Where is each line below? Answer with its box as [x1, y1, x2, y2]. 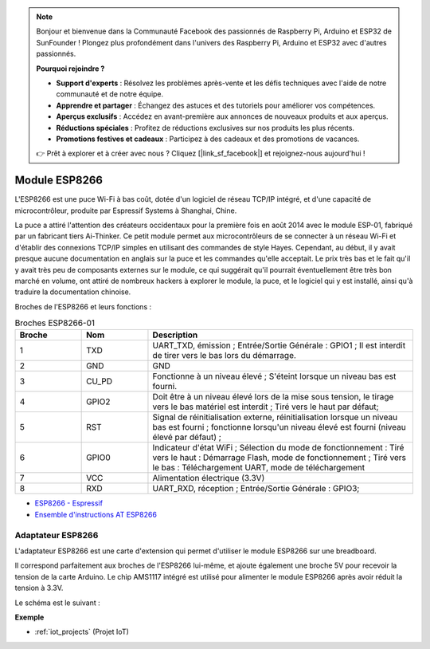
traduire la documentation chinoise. [14, 287, 131, 297]
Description [152, 329, 198, 340]
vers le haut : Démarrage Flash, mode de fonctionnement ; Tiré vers [152, 452, 406, 463]
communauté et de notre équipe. [56, 89, 164, 99]
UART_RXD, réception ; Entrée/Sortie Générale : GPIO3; [152, 483, 360, 494]
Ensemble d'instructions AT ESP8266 [34, 509, 157, 519]
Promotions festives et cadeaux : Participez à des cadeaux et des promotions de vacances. [56, 134, 360, 144]
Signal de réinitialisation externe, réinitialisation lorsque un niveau [152, 411, 398, 423]
